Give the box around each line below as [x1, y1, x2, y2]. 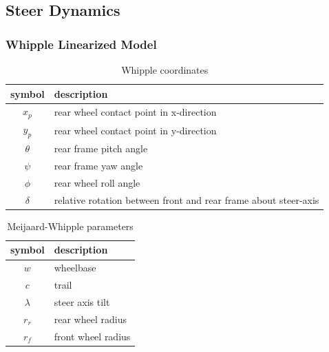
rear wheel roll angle [54, 175, 140, 189]
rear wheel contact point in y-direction [54, 123, 217, 137]
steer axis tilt [54, 294, 110, 309]
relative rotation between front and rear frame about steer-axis [54, 192, 319, 207]
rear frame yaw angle [54, 158, 143, 173]
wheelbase [54, 260, 96, 275]
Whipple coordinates [121, 63, 209, 76]
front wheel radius [54, 329, 131, 343]
